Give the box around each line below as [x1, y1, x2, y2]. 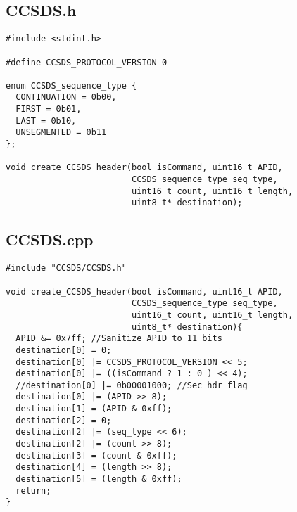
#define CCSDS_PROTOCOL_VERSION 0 [6, 57, 168, 68]
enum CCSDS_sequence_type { [6, 80, 137, 91]
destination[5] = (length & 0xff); [15, 474, 182, 485]
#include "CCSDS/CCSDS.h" [6, 263, 127, 274]
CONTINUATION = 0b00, [15, 92, 117, 103]
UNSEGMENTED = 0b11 [15, 127, 107, 138]
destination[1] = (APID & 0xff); [15, 404, 172, 414]
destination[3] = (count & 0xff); [15, 450, 177, 461]
